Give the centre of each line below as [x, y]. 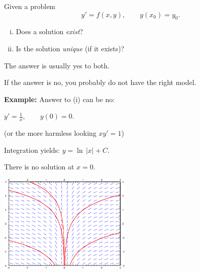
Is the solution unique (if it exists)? [70, 48]
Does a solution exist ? [49, 31]
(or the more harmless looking [50, 133]
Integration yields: [32, 150]
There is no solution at [39, 167]
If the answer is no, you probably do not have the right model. [100, 82]
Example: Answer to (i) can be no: [60, 99]
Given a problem [30, 6]
